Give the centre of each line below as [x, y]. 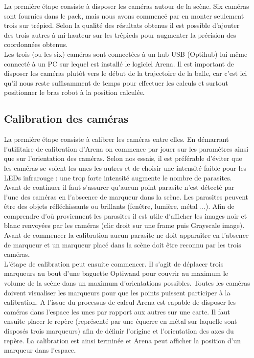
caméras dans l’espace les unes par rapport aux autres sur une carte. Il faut [117, 311]
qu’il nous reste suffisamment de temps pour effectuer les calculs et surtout [116, 82]
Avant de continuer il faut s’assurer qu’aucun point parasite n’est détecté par [119, 187]
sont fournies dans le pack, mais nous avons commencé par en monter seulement [124, 15]
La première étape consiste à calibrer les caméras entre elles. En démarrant [116, 139]
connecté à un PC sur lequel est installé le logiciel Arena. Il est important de [119, 63]
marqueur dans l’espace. [40, 350]
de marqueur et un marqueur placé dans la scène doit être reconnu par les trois [123, 244]
